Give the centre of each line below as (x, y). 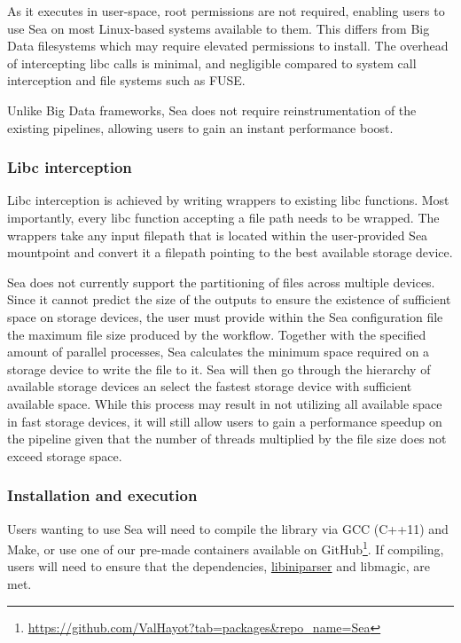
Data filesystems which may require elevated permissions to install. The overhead (228, 46)
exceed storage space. (65, 455)
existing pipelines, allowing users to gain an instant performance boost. (200, 127)
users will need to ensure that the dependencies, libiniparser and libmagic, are (219, 566)
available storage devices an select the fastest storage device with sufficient (210, 386)
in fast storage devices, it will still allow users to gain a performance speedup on (225, 421)
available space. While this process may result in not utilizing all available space (225, 403)
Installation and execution (102, 495)
